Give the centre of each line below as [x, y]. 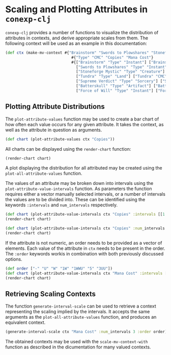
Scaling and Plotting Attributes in [77, 9]
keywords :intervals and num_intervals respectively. [62, 205]
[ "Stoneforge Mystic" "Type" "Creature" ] [120, 72]
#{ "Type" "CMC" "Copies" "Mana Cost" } [112, 57]
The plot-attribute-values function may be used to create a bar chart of [82, 119]
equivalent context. [25, 322]
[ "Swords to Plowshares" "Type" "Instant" [121, 67]
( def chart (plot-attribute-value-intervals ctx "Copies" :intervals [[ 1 [85, 215]
